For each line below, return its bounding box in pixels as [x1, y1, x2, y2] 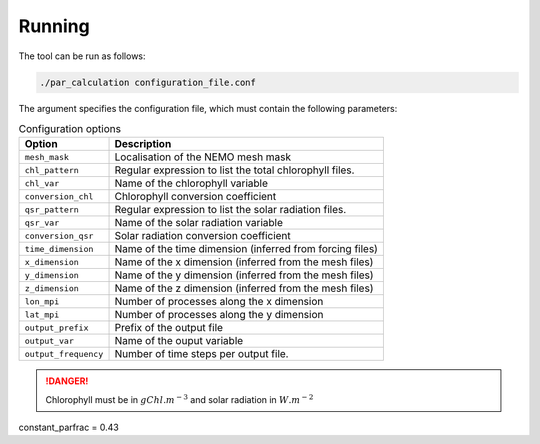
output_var [24, 335, 75, 346]
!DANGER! [45, 375, 89, 387]
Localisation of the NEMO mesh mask [114, 150, 292, 164]
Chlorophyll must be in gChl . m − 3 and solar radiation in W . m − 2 [45, 393, 314, 405]
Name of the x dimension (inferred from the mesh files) [114, 255, 374, 269]
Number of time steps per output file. [114, 347, 289, 361]
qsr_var [24, 217, 60, 228]
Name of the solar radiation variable [114, 216, 284, 230]
